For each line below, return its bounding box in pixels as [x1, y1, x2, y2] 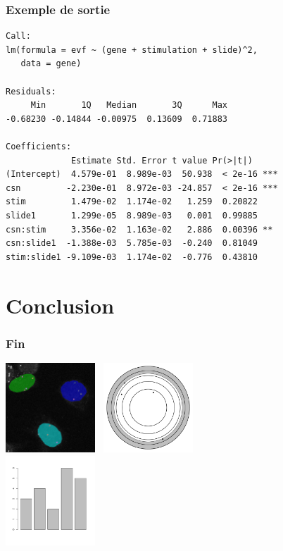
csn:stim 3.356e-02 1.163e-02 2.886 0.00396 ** [6, 224, 273, 235]
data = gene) [20, 58, 82, 69]
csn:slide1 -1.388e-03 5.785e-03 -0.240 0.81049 [6, 238, 258, 249]
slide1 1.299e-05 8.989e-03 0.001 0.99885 [6, 210, 258, 221]
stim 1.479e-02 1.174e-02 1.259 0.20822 [6, 197, 258, 207]
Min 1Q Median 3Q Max [30, 100, 227, 111]
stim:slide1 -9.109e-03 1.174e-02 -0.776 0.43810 [6, 252, 258, 262]
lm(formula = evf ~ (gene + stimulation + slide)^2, [6, 44, 258, 55]
